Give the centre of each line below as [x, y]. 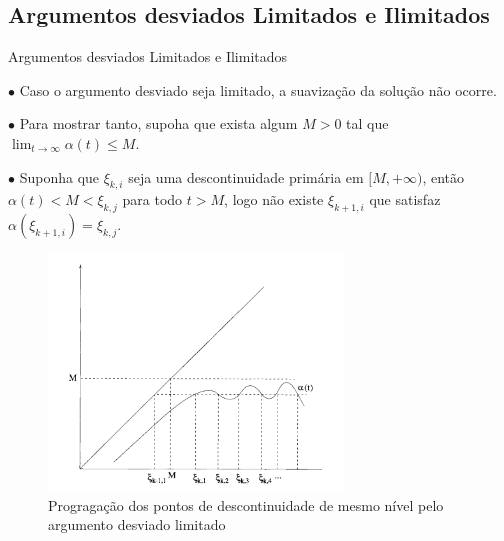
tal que [367, 123]
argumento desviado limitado [137, 524]
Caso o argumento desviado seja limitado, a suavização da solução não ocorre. [258, 89]
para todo [152, 199]
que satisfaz [405, 199]
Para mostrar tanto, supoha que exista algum [158, 123]
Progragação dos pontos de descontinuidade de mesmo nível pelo [246, 504]
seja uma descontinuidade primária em [246, 176]
